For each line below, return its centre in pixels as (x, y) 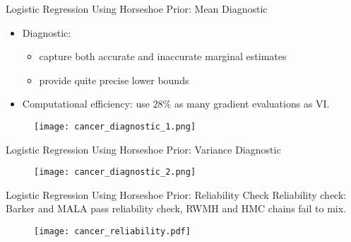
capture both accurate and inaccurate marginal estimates (163, 56)
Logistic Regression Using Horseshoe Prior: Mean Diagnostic (137, 8)
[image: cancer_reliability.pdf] (112, 232)
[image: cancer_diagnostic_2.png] (115, 172)
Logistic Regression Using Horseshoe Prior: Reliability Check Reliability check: (176, 194)
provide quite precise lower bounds (114, 80)
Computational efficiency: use (86, 104)
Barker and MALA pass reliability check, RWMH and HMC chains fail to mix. (176, 208)
